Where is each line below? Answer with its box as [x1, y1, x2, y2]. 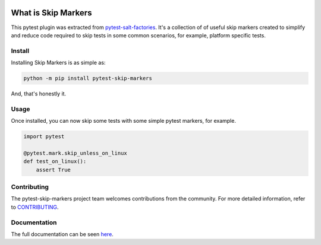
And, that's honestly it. [11, 90, 67, 97]
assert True [36, 166, 71, 173]
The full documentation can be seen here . [11, 230, 114, 237]
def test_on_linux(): [23, 158, 87, 165]
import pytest [23, 133, 65, 140]
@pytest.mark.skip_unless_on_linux [23, 149, 127, 157]
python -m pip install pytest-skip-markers [23, 75, 153, 82]
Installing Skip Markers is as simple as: [11, 59, 106, 66]
